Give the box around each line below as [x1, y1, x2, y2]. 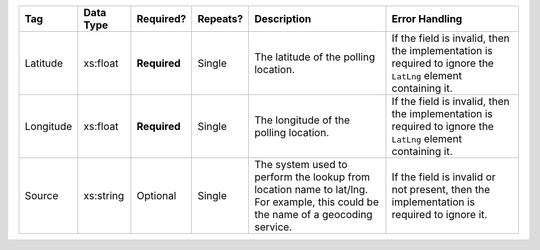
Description [254, 12, 312, 25]
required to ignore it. [391, 208, 488, 221]
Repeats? [197, 12, 244, 25]
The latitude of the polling [254, 50, 375, 64]
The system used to [254, 158, 348, 171]
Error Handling [391, 12, 463, 25]
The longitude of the [254, 113, 350, 127]
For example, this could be [254, 195, 379, 209]
